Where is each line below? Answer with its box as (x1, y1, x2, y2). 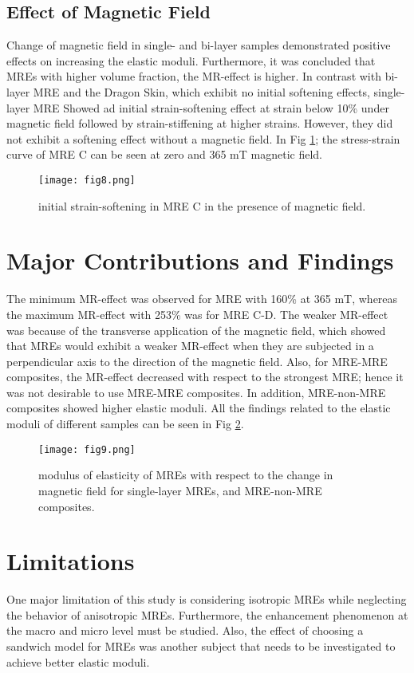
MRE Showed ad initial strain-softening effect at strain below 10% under (33, 99, 389, 116)
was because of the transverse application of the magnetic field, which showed (6, 321, 386, 338)
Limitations (6, 545, 135, 577)
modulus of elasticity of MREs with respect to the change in (38, 466, 333, 483)
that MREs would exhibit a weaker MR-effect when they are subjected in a (6, 337, 374, 354)
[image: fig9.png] (38, 443, 136, 455)
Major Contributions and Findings (6, 244, 394, 277)
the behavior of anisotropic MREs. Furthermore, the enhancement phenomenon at (6, 606, 408, 623)
